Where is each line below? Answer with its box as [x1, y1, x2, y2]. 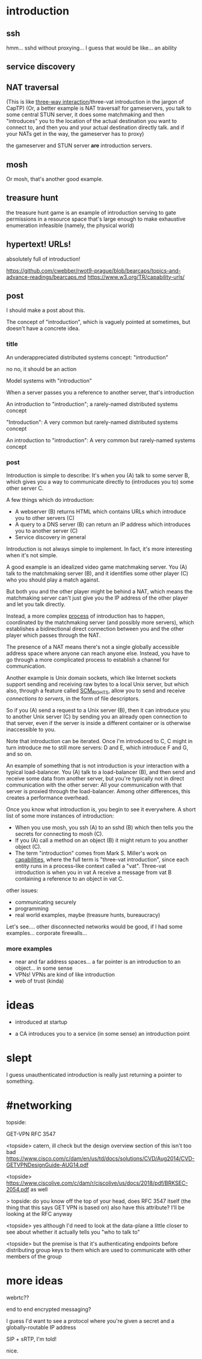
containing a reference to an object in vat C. [14, 875, 124, 882]
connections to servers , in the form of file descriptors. [6, 695, 140, 702]
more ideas [6, 1274, 63, 1288]
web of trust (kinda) [14, 977, 64, 984]
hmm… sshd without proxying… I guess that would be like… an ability [6, 44, 177, 51]
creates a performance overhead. [6, 794, 90, 801]
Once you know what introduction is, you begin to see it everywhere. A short [6, 805, 196, 813]
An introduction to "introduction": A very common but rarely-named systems [6, 436, 195, 444]
